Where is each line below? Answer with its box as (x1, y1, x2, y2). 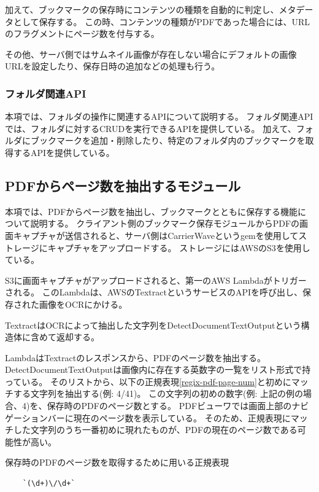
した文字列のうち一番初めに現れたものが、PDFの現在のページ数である (13, 423, 298, 436)
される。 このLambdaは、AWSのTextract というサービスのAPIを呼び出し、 (5, 286, 303, 299)
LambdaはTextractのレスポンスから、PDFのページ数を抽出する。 (5, 351, 266, 364)
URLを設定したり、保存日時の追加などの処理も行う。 (5, 60, 220, 72)
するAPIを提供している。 (13, 146, 115, 158)
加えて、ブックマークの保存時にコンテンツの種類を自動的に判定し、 (5, 3, 279, 15)
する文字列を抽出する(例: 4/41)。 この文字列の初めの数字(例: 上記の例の (13, 387, 304, 400)
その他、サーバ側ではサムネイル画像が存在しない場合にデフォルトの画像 (5, 47, 297, 60)
